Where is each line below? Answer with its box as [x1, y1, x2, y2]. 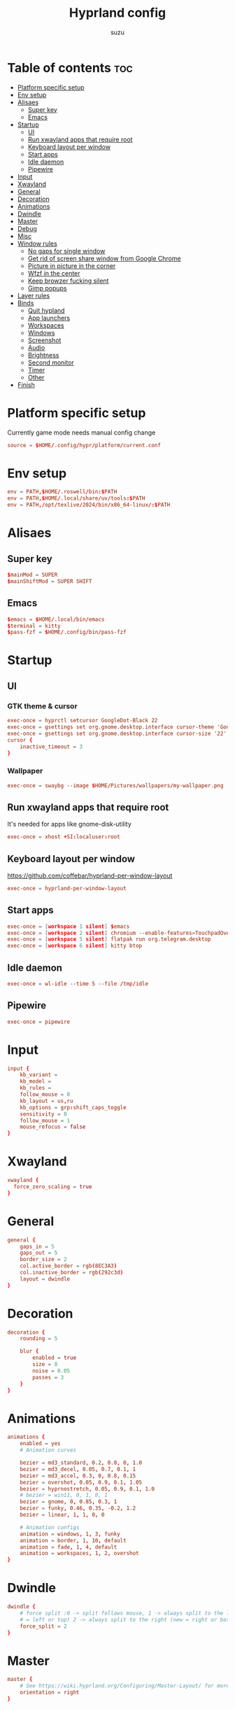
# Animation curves [20, 1447, 77, 1454]
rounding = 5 [20, 1335, 58, 1342]
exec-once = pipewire [7, 1018, 71, 1025]
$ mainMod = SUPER [7, 572, 58, 579]
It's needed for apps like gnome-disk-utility [7, 820, 131, 829]
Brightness [27, 351, 59, 359]
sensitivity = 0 [20, 1111, 68, 1118]
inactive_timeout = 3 [20, 743, 83, 750]
